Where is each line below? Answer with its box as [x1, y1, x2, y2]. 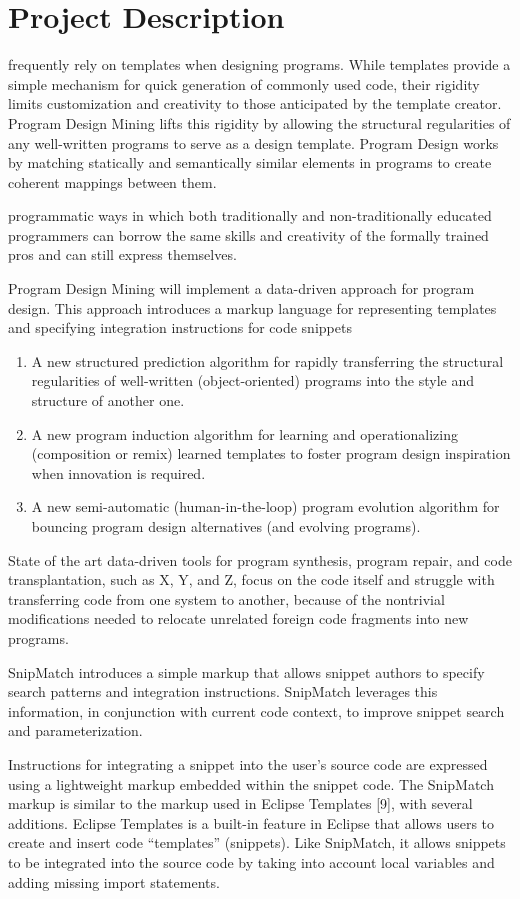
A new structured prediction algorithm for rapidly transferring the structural [31, 350, 504, 371]
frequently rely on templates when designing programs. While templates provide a [8, 54, 511, 75]
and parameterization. [8, 720, 143, 741]
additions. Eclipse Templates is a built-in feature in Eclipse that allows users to [8, 812, 495, 833]
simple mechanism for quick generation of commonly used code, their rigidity [8, 73, 480, 94]
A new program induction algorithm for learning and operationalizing [31, 423, 458, 444]
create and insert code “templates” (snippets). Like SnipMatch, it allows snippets [8, 832, 506, 853]
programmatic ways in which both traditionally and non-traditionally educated [8, 205, 492, 226]
